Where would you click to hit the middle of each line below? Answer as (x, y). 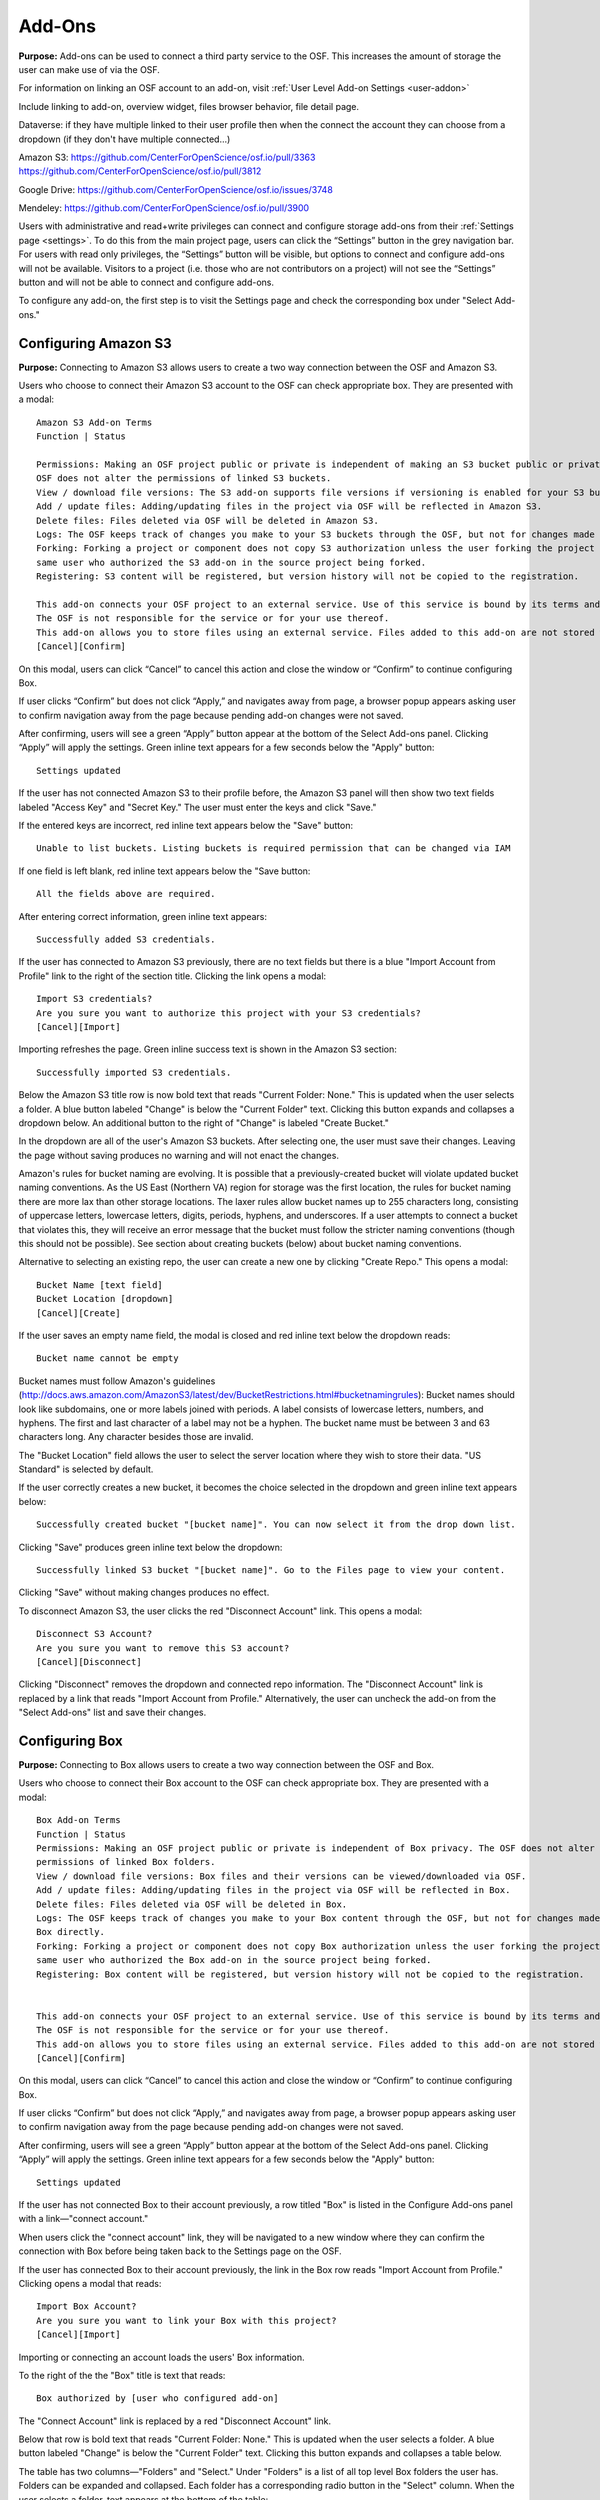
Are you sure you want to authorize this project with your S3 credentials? (229, 1013)
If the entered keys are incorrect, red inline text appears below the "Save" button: (186, 826)
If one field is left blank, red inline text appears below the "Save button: (164, 871)
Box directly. (70, 1932)
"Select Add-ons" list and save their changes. (112, 1712)
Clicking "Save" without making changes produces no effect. (144, 1592)
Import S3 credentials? (94, 999)
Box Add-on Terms (78, 1820)
